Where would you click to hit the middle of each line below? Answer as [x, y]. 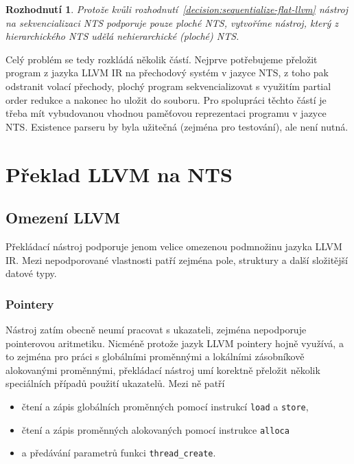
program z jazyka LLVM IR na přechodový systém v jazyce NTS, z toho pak [167, 73]
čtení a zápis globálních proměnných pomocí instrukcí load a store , [165, 406]
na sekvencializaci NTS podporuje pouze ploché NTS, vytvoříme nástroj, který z [172, 22]
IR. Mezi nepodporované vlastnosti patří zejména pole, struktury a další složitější [177, 259]
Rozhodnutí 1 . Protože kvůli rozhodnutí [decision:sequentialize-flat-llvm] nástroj [177, 9]
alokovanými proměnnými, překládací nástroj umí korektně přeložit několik [163, 369]
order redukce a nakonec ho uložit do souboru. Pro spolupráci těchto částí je [166, 99]
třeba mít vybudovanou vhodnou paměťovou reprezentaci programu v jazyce [166, 113]
